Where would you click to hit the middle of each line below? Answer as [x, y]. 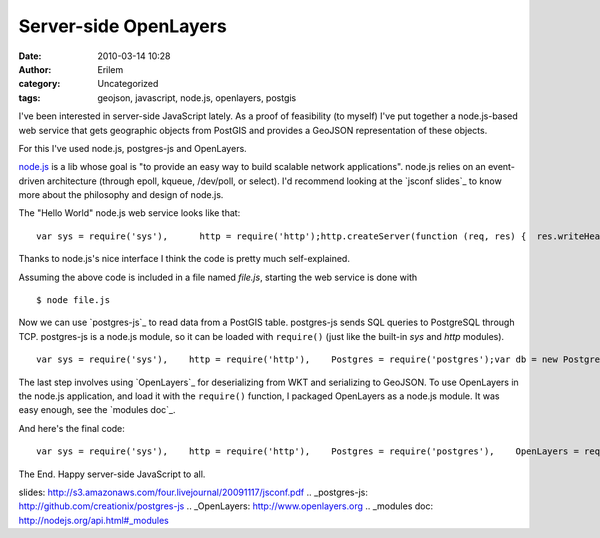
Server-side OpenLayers [122, 26]
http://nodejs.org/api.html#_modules [93, 520]
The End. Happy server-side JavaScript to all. [112, 474]
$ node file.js [73, 300]
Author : [35, 69]
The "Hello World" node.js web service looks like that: [129, 213]
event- [501, 167]
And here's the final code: [71, 428]
